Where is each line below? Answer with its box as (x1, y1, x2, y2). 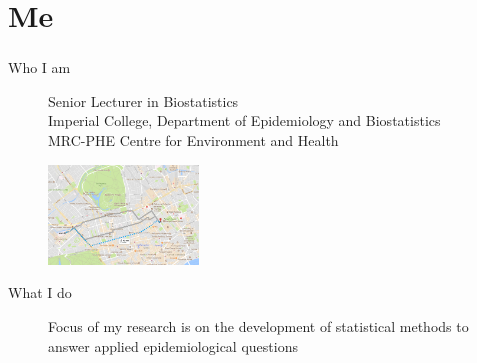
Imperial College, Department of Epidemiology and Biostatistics (48, 110, 441, 131)
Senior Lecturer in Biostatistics (48, 90, 239, 111)
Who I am (8, 57, 71, 78)
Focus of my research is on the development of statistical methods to (48, 315, 469, 336)
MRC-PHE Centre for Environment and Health (48, 130, 339, 151)
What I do (8, 282, 72, 303)
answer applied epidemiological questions (48, 335, 298, 356)
